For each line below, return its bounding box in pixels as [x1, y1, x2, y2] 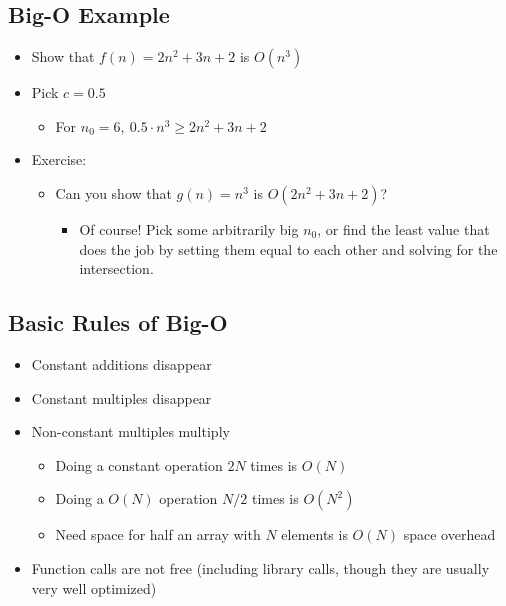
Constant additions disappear [31, 353, 212, 374]
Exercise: [31, 149, 87, 170]
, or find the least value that [317, 218, 490, 239]
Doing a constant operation [55, 454, 223, 475]
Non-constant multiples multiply [31, 421, 230, 442]
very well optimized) [31, 577, 157, 598]
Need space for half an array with [55, 524, 261, 545]
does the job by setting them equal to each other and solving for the [79, 238, 498, 259]
